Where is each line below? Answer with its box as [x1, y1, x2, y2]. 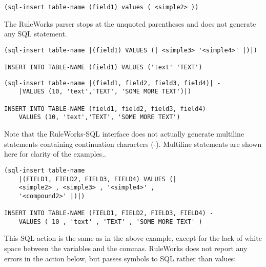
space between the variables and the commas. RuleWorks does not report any [4, 243, 248, 254]
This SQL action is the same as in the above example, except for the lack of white [4, 233, 262, 243]
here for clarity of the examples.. [4, 148, 106, 159]
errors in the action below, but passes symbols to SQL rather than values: [4, 253, 236, 263]
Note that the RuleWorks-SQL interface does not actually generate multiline [4, 128, 244, 139]
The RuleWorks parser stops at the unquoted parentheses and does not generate [4, 18, 256, 29]
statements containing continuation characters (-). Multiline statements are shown [4, 138, 262, 149]
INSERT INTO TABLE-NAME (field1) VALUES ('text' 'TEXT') [4, 64, 202, 71]
